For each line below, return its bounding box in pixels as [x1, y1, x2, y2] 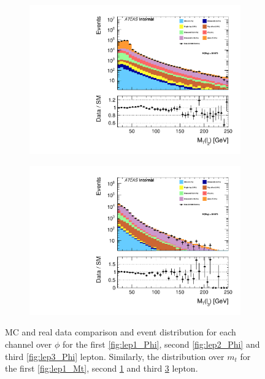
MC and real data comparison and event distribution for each [5, 326, 236, 338]
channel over [5, 338, 52, 350]
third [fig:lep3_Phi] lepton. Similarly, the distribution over [5, 350, 225, 362]
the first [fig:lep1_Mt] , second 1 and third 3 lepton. [5, 362, 198, 375]
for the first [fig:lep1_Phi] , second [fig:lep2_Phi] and [62, 338, 260, 350]
